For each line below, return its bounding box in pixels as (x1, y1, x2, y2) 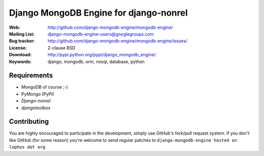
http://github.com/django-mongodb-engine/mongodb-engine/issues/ (47, 38, 188, 44)
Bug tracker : (9, 38, 35, 44)
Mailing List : (9, 31, 35, 37)
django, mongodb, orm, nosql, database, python (47, 59, 145, 65)
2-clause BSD (47, 45, 76, 51)
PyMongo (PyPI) (21, 91, 54, 97)
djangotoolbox (21, 105, 51, 111)
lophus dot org (9, 144, 46, 150)
